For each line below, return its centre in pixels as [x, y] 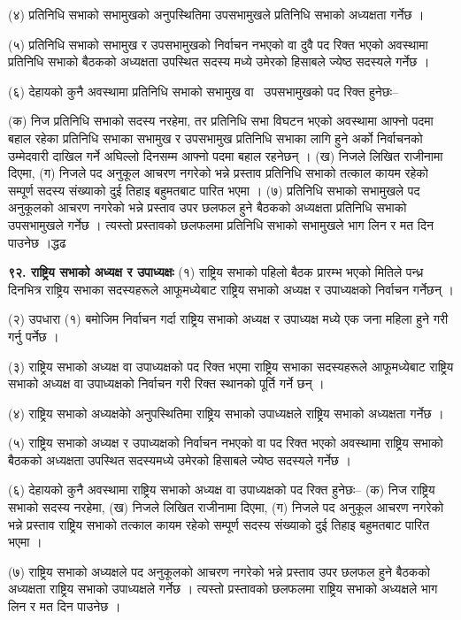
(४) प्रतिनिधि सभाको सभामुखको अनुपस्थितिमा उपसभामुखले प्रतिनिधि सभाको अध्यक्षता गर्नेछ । [216, 14]
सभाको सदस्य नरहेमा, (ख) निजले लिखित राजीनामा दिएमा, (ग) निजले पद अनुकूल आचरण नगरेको [226, 507]
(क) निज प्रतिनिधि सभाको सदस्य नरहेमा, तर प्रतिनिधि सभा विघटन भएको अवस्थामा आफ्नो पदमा [221, 121]
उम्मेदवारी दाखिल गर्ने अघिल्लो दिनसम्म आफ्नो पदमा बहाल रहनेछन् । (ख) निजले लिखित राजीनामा [226, 155]
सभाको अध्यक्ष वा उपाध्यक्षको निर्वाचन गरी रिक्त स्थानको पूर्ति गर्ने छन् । [166, 383]
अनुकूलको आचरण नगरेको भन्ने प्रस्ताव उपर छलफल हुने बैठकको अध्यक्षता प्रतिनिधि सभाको [207, 207]
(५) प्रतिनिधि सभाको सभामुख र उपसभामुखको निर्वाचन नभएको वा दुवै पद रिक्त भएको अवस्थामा [218, 44]
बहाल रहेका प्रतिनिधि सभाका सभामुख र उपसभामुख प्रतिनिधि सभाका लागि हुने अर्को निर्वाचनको [215, 138]
